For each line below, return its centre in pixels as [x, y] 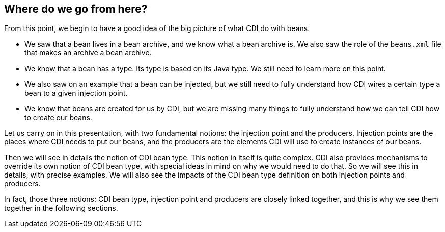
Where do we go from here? [76, 9]
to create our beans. [58, 118]
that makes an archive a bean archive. [88, 53]
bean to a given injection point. [76, 93]
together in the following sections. [61, 208]
